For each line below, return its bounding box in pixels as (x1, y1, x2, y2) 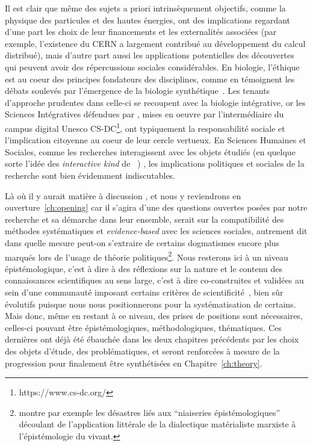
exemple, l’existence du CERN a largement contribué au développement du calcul (5, 37, 306, 49)
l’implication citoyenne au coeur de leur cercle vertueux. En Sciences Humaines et (5, 134, 306, 146)
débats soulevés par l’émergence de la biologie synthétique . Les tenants (5, 84, 270, 97)
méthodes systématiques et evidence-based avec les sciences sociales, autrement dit (5, 225, 308, 237)
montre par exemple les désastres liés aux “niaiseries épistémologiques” (19, 406, 280, 418)
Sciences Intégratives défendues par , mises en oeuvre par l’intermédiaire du (5, 108, 284, 120)
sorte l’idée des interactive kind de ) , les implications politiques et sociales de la (5, 157, 305, 170)
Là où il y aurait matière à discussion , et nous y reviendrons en (5, 189, 241, 202)
